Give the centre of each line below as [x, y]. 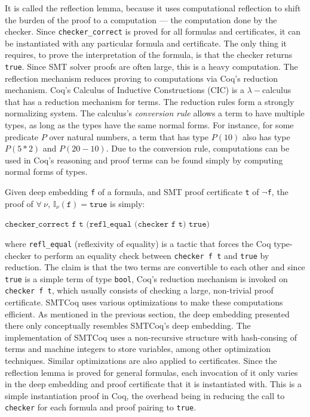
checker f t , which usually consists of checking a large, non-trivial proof [139, 290]
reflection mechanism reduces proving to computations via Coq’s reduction [142, 78]
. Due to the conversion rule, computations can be [198, 148]
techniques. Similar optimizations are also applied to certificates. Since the [141, 361]
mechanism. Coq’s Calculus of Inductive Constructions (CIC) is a [125, 90]
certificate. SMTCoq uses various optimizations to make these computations [144, 302]
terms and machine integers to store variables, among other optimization [138, 349]
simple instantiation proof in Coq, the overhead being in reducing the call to [145, 395]
